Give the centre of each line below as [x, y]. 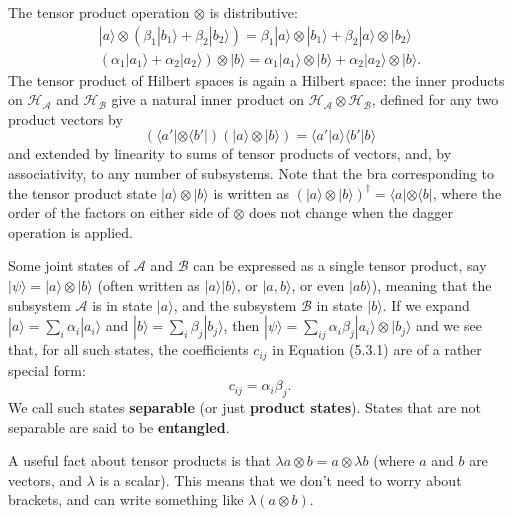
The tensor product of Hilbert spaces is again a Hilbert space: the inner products [256, 79]
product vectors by [65, 118]
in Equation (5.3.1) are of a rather [377, 349]
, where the [467, 192]
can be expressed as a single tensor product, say [340, 265]
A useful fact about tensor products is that [139, 460]
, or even [318, 285]
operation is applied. [70, 231]
